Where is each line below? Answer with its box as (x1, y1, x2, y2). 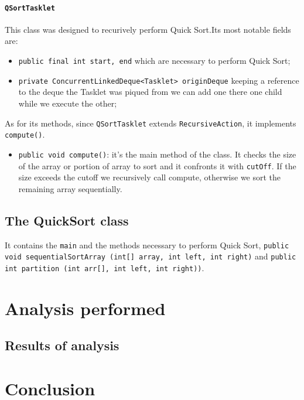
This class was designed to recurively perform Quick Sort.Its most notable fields (5, 23, 291, 35)
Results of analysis (5, 336, 119, 354)
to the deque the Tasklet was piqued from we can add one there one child (18, 86, 282, 98)
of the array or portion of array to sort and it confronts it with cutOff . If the (18, 159, 296, 172)
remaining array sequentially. (18, 182, 122, 194)
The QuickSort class (5, 211, 129, 229)
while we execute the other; (18, 97, 117, 109)
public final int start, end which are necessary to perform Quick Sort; (18, 54, 291, 67)
